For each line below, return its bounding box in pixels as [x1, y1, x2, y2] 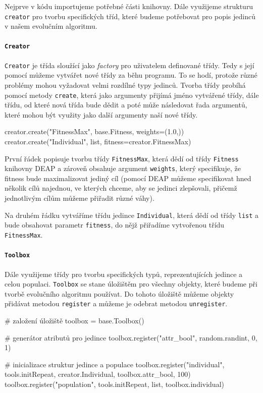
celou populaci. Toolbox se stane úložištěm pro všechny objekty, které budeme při [5, 278, 257, 289]
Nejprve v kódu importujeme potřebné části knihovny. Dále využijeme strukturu [5, 1, 253, 11]
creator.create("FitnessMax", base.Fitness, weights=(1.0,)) [5, 126, 184, 137]
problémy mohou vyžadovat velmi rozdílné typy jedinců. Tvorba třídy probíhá [5, 79, 246, 90]
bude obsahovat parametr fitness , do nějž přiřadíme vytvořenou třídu [5, 219, 225, 230]
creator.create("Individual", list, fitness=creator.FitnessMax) [5, 136, 191, 146]
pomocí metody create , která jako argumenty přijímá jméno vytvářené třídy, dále [5, 89, 259, 100]
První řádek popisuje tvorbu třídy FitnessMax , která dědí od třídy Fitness [5, 153, 239, 163]
